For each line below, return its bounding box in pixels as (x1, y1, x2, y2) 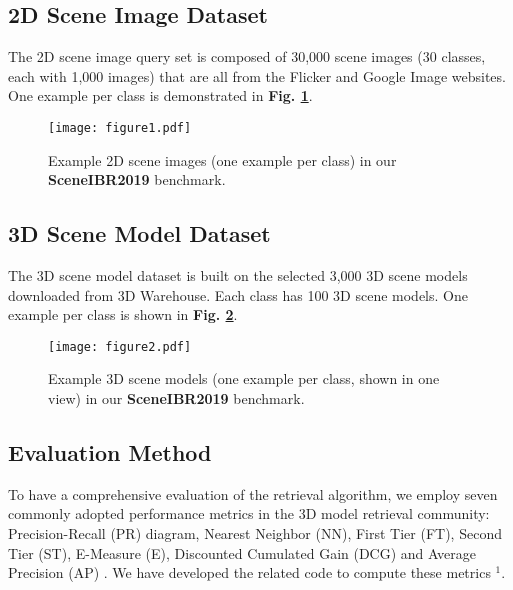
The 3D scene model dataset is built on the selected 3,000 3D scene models (8, 265, 468, 286)
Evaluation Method (8, 437, 212, 468)
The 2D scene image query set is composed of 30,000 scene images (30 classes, (8, 46, 486, 67)
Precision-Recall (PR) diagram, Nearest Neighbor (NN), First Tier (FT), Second (8, 523, 502, 544)
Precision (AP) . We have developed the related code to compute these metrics (8, 562, 491, 583)
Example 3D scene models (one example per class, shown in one (48, 368, 440, 389)
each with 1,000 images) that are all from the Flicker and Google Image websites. (8, 65, 506, 86)
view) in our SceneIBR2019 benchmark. (48, 388, 305, 409)
